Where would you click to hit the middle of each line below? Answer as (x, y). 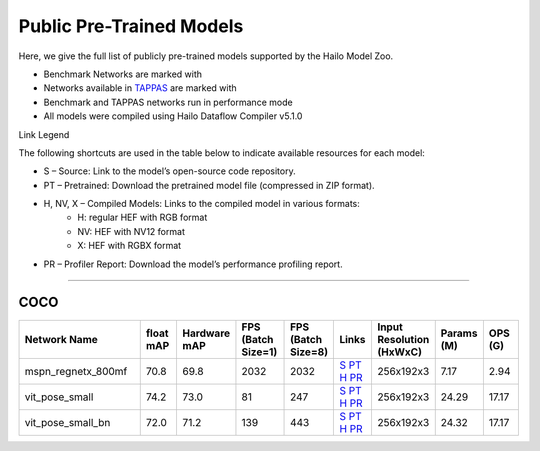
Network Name (61, 339)
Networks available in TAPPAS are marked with (140, 88)
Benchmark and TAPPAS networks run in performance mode (168, 102)
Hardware (206, 333)
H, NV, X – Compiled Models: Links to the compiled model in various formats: (201, 204)
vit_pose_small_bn (67, 422)
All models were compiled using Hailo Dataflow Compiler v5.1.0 (173, 116)
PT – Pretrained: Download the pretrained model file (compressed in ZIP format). (209, 185)
